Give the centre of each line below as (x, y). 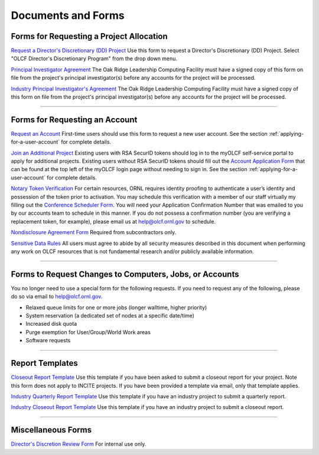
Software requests (48, 341)
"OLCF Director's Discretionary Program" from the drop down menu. (94, 58)
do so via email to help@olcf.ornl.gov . (57, 297)
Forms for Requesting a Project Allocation (89, 36)
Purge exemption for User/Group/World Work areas (88, 332)
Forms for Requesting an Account (74, 120)
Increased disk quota (51, 324)
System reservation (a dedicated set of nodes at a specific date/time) (110, 316)
